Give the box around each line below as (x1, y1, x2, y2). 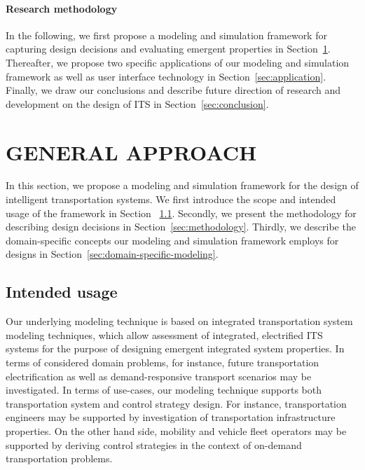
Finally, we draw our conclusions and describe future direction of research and (6, 83, 340, 97)
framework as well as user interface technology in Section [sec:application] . (6, 69, 326, 83)
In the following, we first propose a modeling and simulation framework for (6, 27, 327, 42)
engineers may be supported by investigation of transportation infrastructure (6, 410, 336, 424)
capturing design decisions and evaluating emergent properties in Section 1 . (6, 41, 331, 56)
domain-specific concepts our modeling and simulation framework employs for (6, 233, 339, 247)
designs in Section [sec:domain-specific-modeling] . (6, 247, 219, 261)
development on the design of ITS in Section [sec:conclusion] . (6, 96, 269, 111)
